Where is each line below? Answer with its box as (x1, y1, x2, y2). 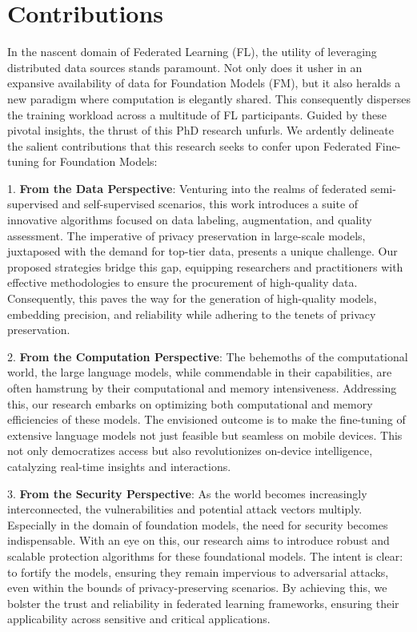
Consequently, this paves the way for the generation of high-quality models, (7, 290, 377, 307)
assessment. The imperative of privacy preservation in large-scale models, (7, 227, 366, 244)
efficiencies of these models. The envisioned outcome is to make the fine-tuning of (7, 411, 406, 428)
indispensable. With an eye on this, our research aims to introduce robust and (7, 532, 390, 549)
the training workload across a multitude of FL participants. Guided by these (7, 106, 387, 123)
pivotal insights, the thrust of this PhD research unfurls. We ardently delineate (7, 122, 394, 139)
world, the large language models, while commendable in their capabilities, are (7, 364, 392, 380)
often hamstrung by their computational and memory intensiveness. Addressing (7, 380, 397, 396)
